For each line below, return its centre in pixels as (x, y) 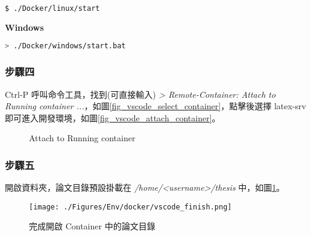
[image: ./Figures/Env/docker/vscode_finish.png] (130, 207)
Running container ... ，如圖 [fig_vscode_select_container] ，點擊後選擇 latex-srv (155, 106)
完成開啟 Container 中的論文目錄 (92, 226)
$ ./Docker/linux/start (52, 8)
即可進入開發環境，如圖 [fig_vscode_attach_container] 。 (113, 117)
